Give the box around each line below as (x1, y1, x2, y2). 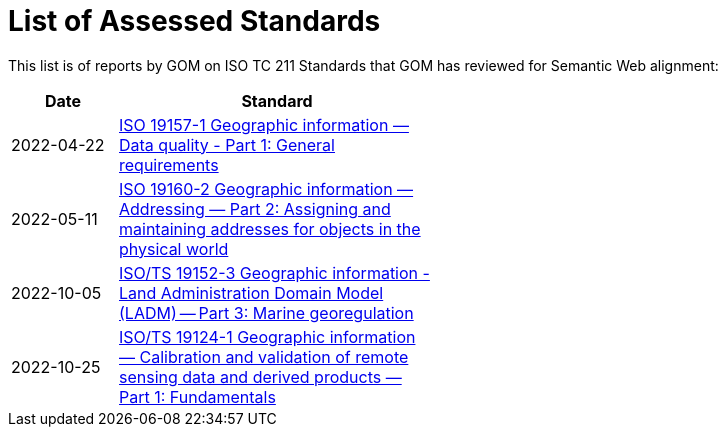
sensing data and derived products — (119, 366, 402, 387)
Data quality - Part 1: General (119, 134, 335, 155)
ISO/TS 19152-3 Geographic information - (119, 262, 430, 283)
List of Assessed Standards (8, 4, 381, 38)
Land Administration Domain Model (119, 282, 384, 303)
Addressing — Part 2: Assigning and (119, 198, 391, 219)
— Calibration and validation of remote (119, 346, 409, 367)
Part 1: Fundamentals (119, 386, 276, 407)
